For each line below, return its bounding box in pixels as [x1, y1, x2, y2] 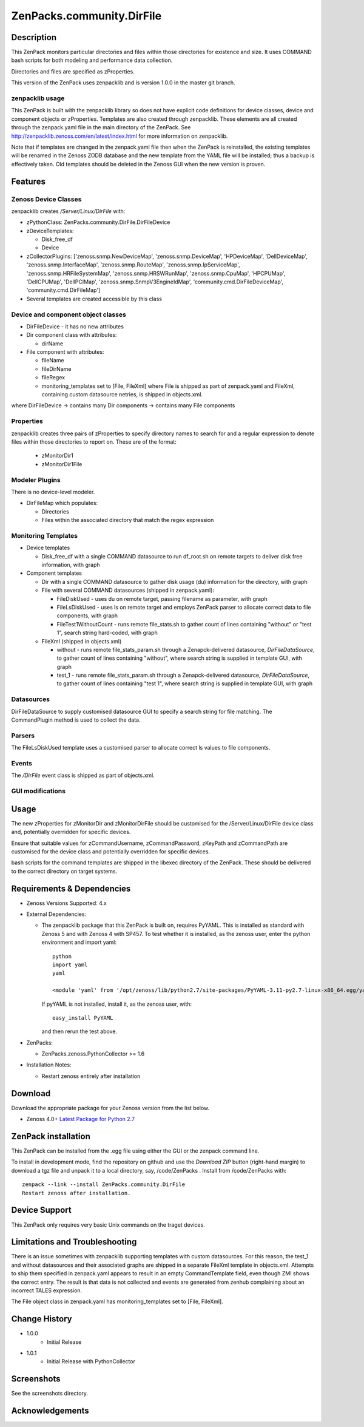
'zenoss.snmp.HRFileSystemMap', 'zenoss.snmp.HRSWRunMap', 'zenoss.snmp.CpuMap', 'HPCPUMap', [26, 269, 286, 277]
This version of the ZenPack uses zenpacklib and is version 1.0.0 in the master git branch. [11, 79, 235, 86]
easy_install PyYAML [52, 1014, 113, 1021]
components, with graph [56, 612, 118, 619]
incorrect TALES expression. [11, 1287, 83, 1294]
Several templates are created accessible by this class [26, 295, 162, 302]
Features [11, 176, 45, 186]
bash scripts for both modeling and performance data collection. [11, 56, 173, 64]
